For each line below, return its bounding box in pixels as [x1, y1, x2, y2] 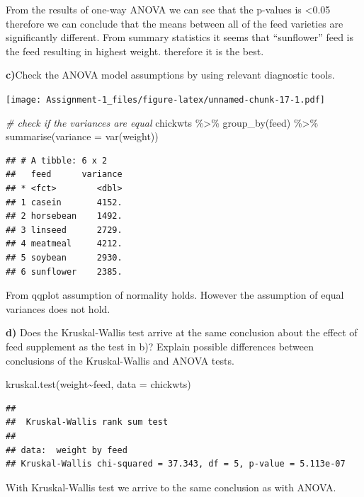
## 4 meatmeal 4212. [6, 239, 123, 249]
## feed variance [6, 169, 123, 180]
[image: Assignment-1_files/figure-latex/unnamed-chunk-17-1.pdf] [6, 94, 326, 105]
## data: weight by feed [6, 445, 127, 455]
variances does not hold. [6, 301, 110, 316]
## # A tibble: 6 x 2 [6, 155, 108, 166]
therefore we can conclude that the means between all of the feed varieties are [6, 16, 343, 30]
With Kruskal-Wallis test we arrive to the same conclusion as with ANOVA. [6, 479, 336, 494]
